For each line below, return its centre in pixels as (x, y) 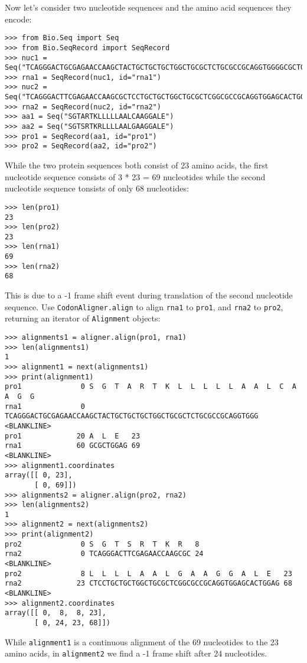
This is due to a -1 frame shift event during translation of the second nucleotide (149, 295)
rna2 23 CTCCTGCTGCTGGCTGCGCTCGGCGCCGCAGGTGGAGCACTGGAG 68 (148, 584)
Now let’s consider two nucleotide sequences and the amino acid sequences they (148, 7)
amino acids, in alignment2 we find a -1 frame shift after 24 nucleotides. (136, 653)
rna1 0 (45, 406)
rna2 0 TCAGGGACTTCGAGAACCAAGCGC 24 (104, 554)
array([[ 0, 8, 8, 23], (55, 613)
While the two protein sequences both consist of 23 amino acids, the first (137, 165)
